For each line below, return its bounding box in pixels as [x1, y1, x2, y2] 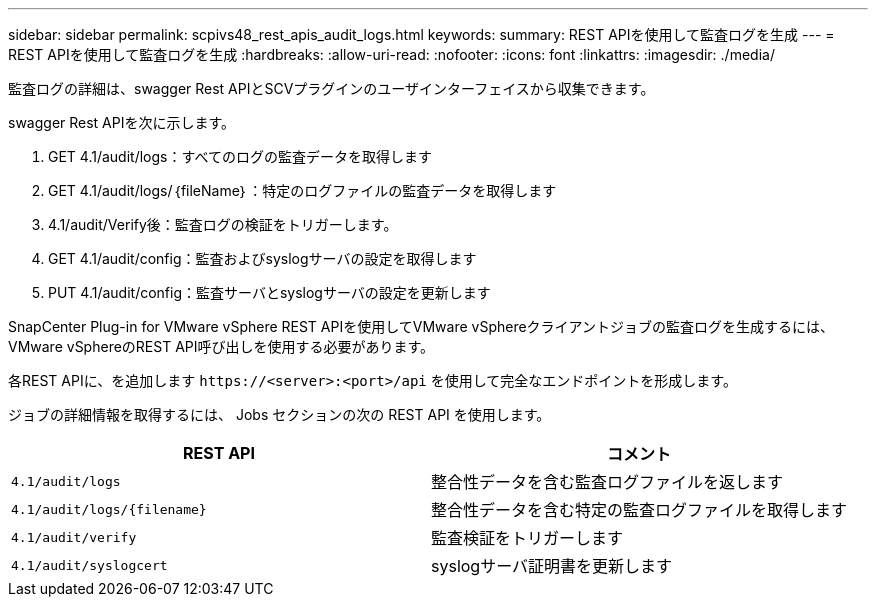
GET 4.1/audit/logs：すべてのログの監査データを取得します [48, 148, 432, 165]
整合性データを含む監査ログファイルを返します [431, 472, 784, 492]
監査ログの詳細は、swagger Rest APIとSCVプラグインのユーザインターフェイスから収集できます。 [8, 80, 655, 97]
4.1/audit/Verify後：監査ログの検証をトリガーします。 [48, 216, 398, 233]
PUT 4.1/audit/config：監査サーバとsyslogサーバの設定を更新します [48, 284, 491, 301]
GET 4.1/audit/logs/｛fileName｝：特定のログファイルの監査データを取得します [48, 182, 557, 199]
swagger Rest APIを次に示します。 [8, 114, 236, 131]
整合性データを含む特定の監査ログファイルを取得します [431, 500, 848, 520]
